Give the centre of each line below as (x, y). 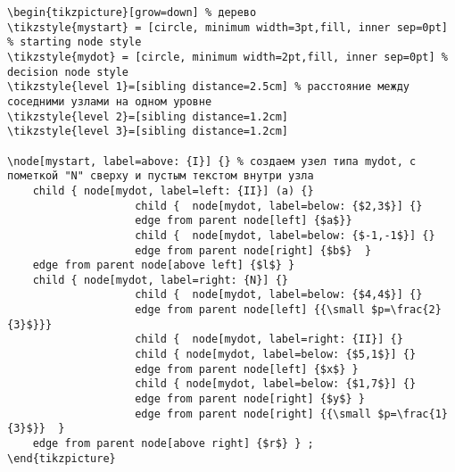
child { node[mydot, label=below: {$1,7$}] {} (276, 384)
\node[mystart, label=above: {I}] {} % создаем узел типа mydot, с (212, 161)
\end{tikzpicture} (62, 458)
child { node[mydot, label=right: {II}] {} (269, 340)
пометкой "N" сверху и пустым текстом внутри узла (161, 176)
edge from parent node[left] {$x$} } (247, 369)
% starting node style (74, 42)
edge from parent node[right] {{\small (253, 414)
